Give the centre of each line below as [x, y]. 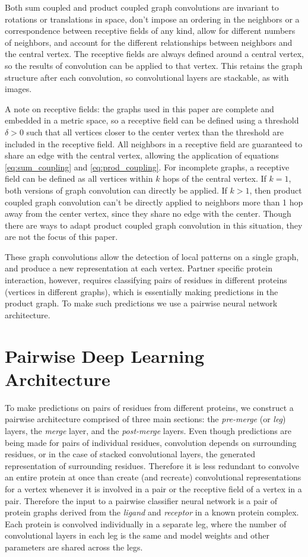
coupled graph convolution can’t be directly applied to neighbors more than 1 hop [154, 202]
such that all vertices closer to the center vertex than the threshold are [155, 132]
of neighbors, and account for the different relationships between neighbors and [149, 42]
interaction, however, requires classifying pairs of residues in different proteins [146, 280]
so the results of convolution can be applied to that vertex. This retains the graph [154, 65]
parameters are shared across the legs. [74, 547]
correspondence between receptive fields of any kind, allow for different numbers [150, 31]
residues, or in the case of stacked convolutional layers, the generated [130, 454]
